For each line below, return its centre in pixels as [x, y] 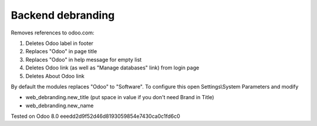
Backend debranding [63, 15]
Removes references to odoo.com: [53, 33]
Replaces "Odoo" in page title [61, 51]
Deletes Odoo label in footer [60, 43]
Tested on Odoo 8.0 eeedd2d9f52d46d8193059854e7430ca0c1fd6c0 [95, 116]
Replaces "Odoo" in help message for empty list [84, 60]
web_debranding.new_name [60, 106]
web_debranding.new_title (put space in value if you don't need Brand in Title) [120, 97]
